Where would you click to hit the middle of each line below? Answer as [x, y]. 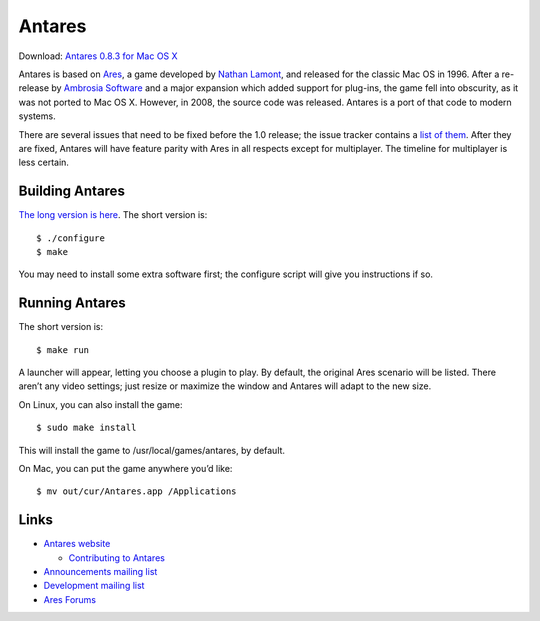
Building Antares [71, 191]
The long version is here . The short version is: [113, 215]
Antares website [77, 544]
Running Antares [72, 303]
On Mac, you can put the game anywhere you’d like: [125, 468]
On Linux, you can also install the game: [100, 404]
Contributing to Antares [116, 557]
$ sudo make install [86, 428]
